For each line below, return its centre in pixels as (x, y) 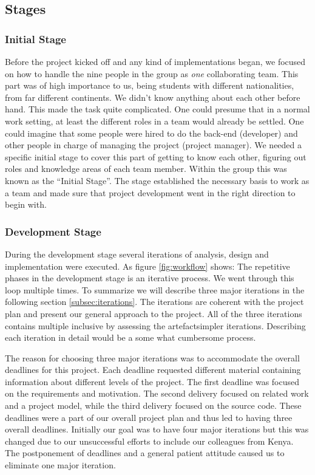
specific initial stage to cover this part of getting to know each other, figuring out (156, 156)
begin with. (26, 204)
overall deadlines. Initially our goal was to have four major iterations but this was (157, 429)
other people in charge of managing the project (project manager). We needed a (154, 145)
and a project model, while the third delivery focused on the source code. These (153, 405)
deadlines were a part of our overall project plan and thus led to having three (149, 417)
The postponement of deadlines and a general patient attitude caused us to (145, 453)
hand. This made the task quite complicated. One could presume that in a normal (157, 109)
